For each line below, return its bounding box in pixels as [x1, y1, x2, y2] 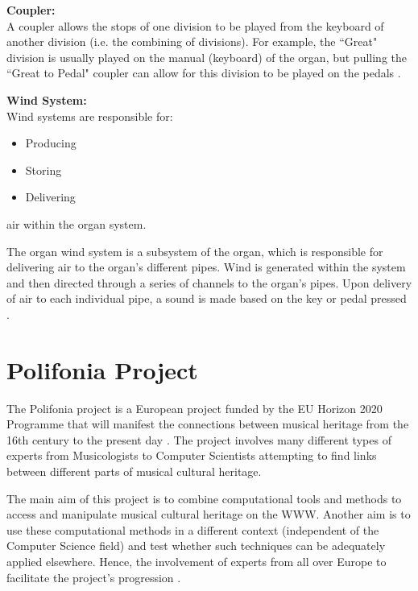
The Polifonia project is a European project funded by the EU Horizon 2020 [6, 399, 383, 416]
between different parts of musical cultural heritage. [6, 463, 262, 479]
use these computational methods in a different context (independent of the [6, 521, 379, 538]
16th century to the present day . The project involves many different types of [6, 431, 391, 448]
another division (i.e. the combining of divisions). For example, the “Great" [6, 33, 378, 50]
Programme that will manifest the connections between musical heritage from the [6, 415, 409, 432]
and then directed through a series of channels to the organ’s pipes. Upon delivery [6, 274, 412, 291]
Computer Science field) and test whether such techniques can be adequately [6, 537, 386, 554]
